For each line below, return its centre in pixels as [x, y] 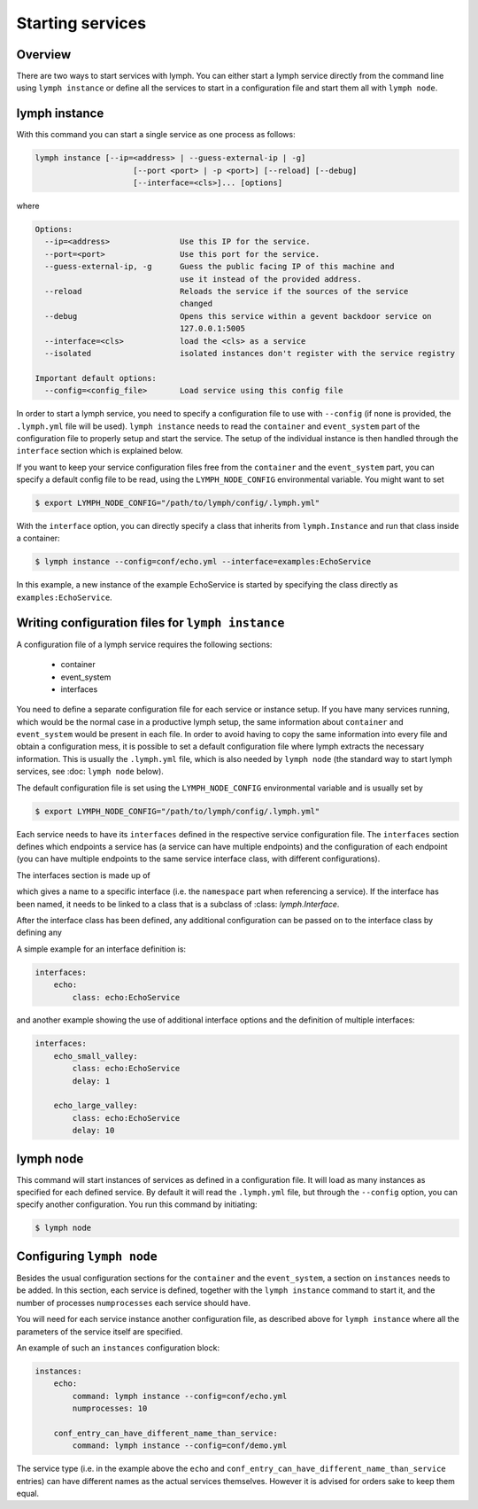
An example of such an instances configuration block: [118, 1348]
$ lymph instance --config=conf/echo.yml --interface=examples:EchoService [203, 562]
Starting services [81, 23]
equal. [28, 1494]
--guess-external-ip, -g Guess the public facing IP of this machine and [220, 267]
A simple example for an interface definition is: [101, 949]
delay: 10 [93, 1131]
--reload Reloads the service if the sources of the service [227, 292]
